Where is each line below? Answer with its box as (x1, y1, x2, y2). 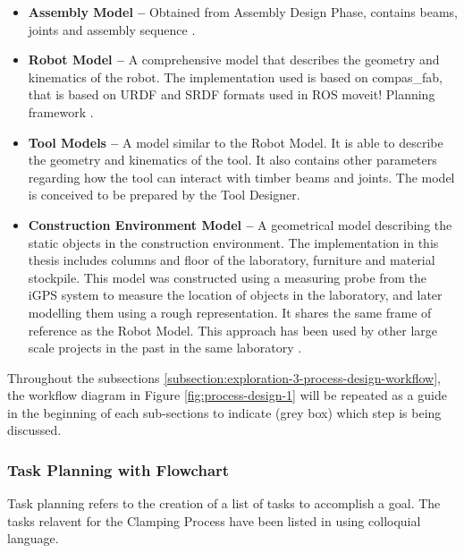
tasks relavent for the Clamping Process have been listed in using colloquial (7, 511, 421, 530)
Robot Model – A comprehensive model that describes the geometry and (28, 50, 440, 69)
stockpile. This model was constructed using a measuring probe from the (28, 268, 426, 286)
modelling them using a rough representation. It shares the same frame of (28, 302, 432, 321)
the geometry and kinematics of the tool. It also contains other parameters (28, 150, 437, 169)
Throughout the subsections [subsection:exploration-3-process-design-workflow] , (7, 368, 441, 387)
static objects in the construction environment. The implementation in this (28, 233, 439, 251)
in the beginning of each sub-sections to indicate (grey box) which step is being (7, 403, 442, 421)
